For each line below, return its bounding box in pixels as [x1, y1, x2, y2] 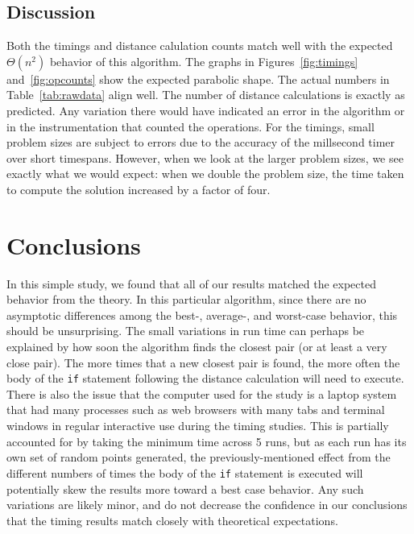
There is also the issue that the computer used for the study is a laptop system [6, 385, 397, 402]
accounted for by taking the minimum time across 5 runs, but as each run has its [6, 433, 407, 449]
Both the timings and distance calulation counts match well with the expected [6, 37, 393, 54]
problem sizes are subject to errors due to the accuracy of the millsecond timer [6, 134, 395, 151]
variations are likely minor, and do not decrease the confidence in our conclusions [6, 496, 408, 513]
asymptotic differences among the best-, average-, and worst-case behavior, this [6, 306, 398, 323]
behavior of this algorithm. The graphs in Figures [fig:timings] [49, 52, 358, 69]
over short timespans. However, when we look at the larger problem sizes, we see [6, 149, 404, 166]
